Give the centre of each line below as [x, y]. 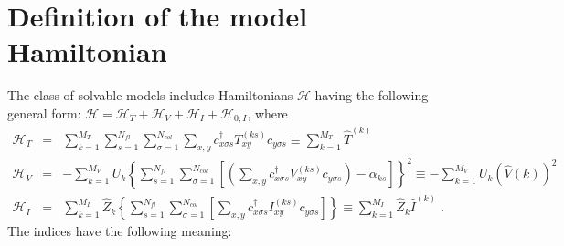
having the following [372, 95]
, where [267, 113]
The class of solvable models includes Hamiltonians [150, 95]
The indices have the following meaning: [120, 231]
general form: [44, 113]
